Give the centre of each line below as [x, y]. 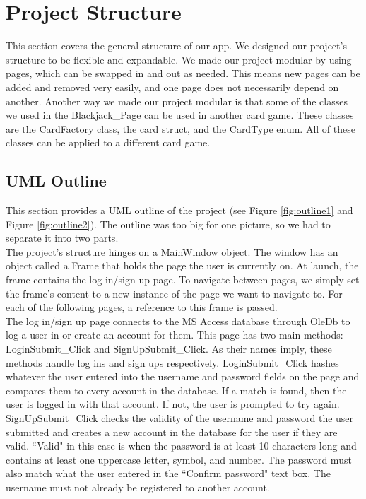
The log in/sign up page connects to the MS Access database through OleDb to [178, 321]
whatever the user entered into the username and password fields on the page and [183, 376]
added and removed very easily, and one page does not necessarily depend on [172, 87]
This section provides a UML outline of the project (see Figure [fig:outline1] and [179, 210]
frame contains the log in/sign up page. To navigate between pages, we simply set [183, 280]
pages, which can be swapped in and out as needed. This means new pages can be [183, 73]
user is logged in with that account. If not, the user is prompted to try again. [173, 404]
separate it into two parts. [62, 238]
